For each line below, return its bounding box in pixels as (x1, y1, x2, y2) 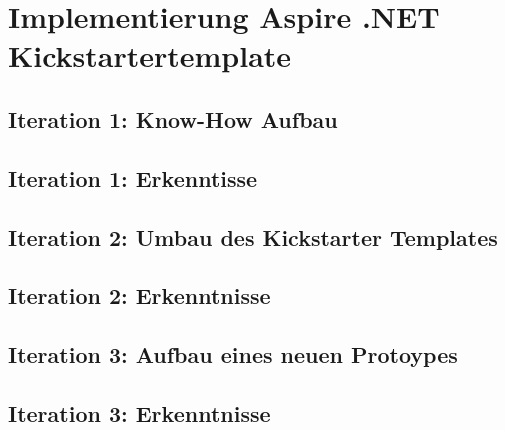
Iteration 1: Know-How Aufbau (8, 103, 338, 134)
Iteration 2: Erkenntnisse (8, 280, 271, 311)
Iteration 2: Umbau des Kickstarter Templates (8, 221, 498, 252)
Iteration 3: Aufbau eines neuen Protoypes (8, 339, 458, 370)
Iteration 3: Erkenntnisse (8, 397, 271, 428)
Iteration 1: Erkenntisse (8, 162, 258, 193)
